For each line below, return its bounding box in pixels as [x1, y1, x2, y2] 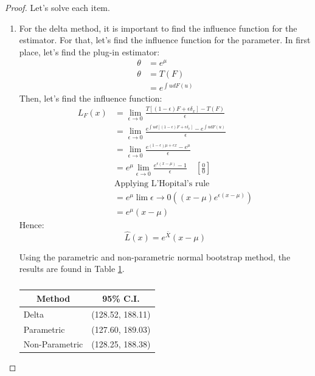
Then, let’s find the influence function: [19, 91, 162, 104]
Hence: [19, 218, 44, 231]
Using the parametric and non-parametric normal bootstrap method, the [19, 250, 291, 263]
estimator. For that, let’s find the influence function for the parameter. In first [19, 33, 311, 46]
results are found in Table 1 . [19, 262, 125, 275]
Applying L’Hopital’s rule [114, 179, 210, 188]
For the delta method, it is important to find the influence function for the [19, 21, 297, 34]
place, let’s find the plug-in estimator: [19, 45, 160, 58]
